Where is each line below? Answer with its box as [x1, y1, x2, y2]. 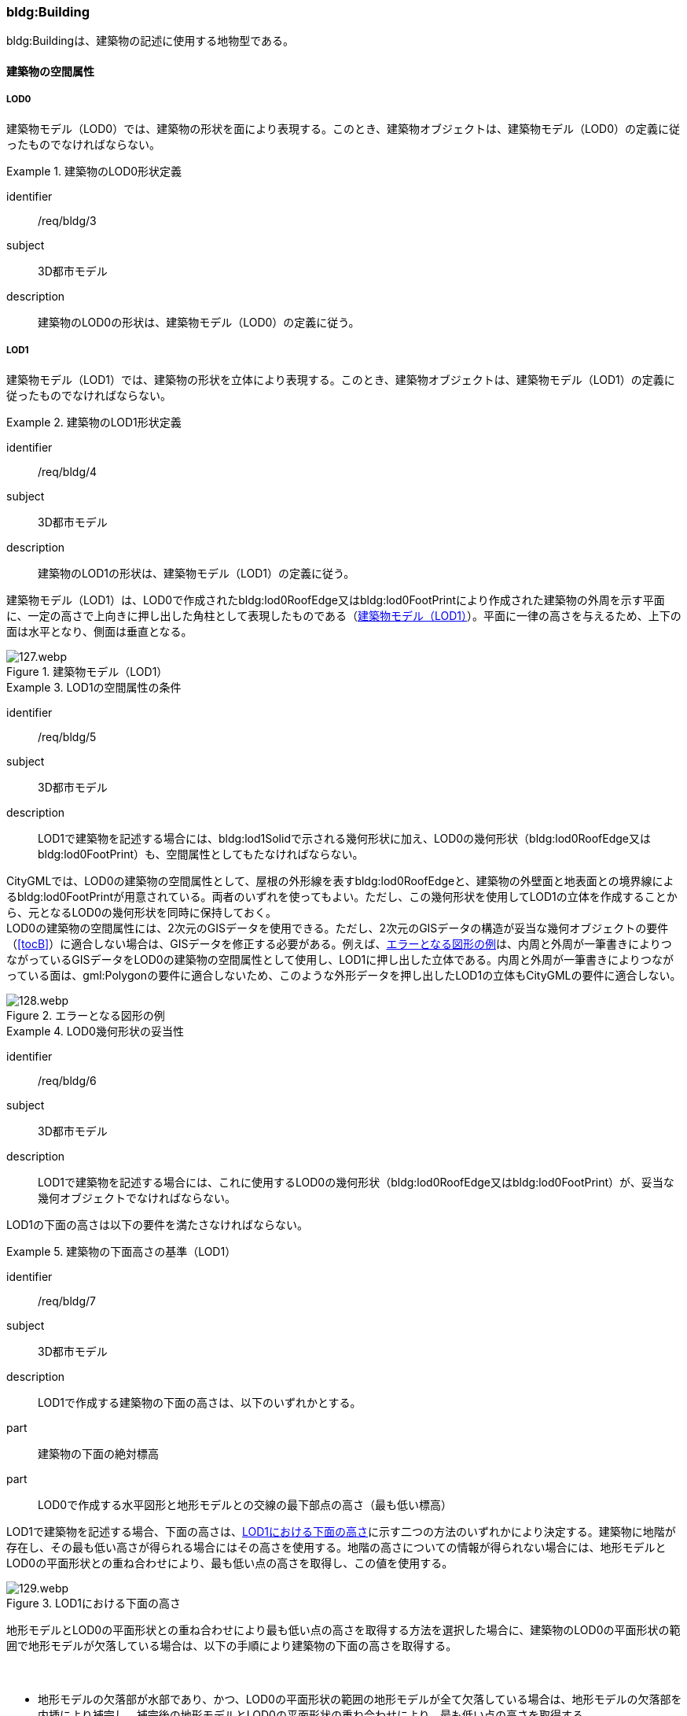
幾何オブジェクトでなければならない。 [38, 1190, 236, 1205]
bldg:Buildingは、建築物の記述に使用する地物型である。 [6, 34, 295, 48]
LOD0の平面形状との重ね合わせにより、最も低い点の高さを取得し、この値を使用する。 [6, 1555, 454, 1570]
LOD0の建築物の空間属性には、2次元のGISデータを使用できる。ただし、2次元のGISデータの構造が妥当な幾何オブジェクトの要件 [6, 921, 669, 935]
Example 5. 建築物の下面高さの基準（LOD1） [6, 1244, 237, 1258]
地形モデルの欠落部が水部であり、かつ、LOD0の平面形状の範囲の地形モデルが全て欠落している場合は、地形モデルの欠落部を [38, 1692, 682, 1706]
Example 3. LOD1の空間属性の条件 [6, 680, 182, 694]
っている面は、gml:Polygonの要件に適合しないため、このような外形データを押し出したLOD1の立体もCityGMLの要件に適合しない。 [6, 968, 681, 982]
